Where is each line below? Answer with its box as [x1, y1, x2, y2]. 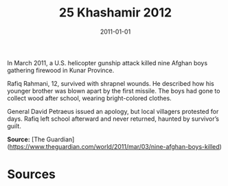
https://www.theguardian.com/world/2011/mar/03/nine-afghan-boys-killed [9, 142, 220, 150]
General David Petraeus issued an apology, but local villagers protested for [7, 107, 219, 115]
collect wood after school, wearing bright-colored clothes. [7, 94, 172, 102]
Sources [7, 167, 56, 183]
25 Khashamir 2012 [58, 5, 172, 21]
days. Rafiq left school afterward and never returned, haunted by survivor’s [7, 115, 220, 123]
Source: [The [7, 135, 45, 143]
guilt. [7, 121, 22, 130]
